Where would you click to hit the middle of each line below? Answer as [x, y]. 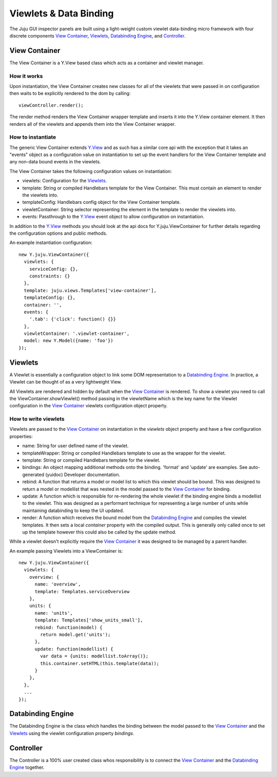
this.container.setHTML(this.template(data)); [100, 663]
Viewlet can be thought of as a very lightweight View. [66, 382]
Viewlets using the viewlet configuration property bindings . [72, 733]
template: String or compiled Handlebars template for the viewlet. [91, 460]
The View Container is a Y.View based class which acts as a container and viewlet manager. [107, 63]
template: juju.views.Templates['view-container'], [90, 290]
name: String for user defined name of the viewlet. [76, 446]
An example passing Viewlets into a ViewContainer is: [66, 551]
